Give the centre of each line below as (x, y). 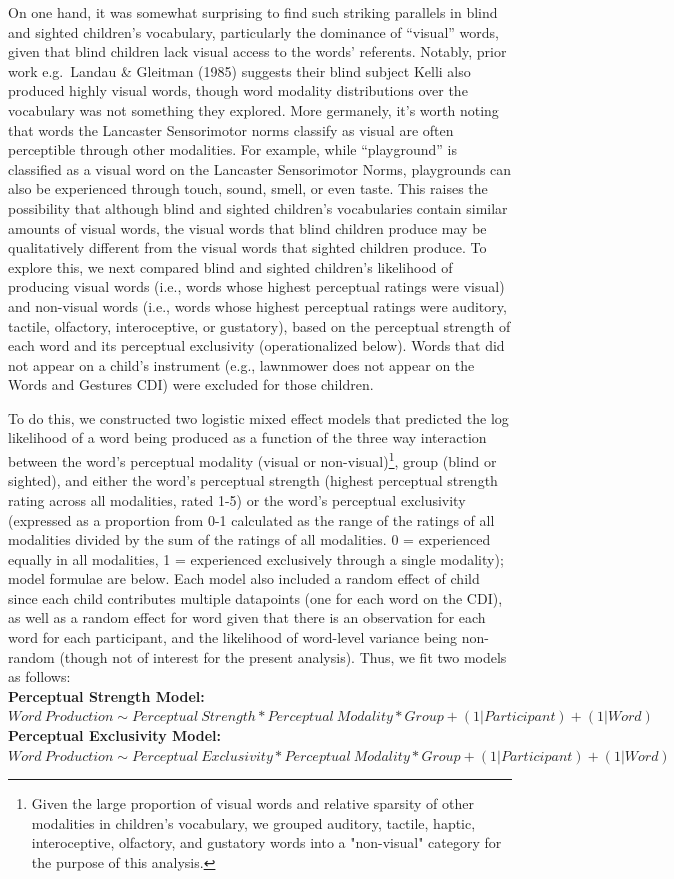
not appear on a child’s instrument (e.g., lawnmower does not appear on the (241, 364)
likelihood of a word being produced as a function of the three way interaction (247, 437)
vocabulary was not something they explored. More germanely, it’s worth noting (253, 109)
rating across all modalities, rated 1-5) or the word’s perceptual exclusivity (237, 499)
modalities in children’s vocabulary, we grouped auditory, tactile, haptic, (253, 822)
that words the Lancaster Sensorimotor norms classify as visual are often (231, 129)
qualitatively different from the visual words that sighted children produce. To (247, 247)
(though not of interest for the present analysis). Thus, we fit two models (283, 656)
